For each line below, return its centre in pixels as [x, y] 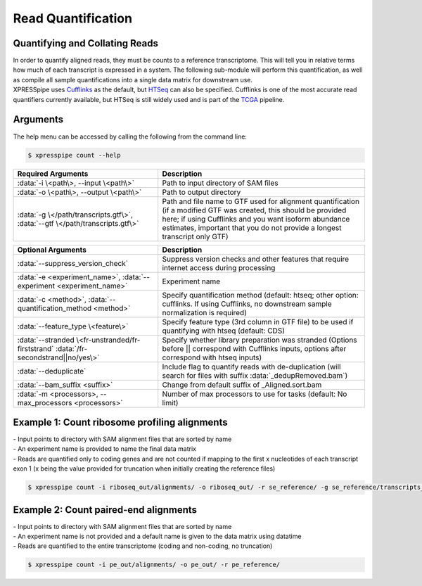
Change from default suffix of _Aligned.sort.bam [242, 385]
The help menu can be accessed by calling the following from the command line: [130, 136]
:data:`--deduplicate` [52, 371]
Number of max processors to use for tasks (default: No [255, 394]
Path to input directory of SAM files [220, 183]
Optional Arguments [52, 250]
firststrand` [36, 348]
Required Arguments [53, 174]
